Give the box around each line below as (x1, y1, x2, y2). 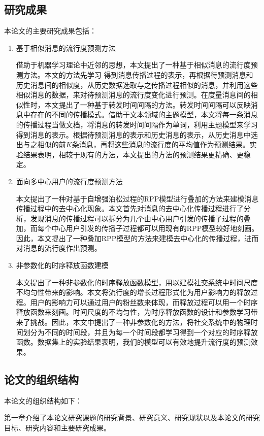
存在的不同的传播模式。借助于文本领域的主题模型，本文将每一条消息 (30, 109, 258, 120)
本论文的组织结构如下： (4, 395, 82, 406)
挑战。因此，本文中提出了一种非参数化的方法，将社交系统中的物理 (30, 317, 251, 327)
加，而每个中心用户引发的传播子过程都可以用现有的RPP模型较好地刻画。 (16, 223, 259, 233)
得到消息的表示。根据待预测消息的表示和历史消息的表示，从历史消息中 (16, 129, 251, 140)
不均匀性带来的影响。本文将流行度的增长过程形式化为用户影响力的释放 (16, 287, 251, 297)
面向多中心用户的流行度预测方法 (16, 176, 123, 186)
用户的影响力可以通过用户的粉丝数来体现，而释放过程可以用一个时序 (30, 296, 258, 307)
